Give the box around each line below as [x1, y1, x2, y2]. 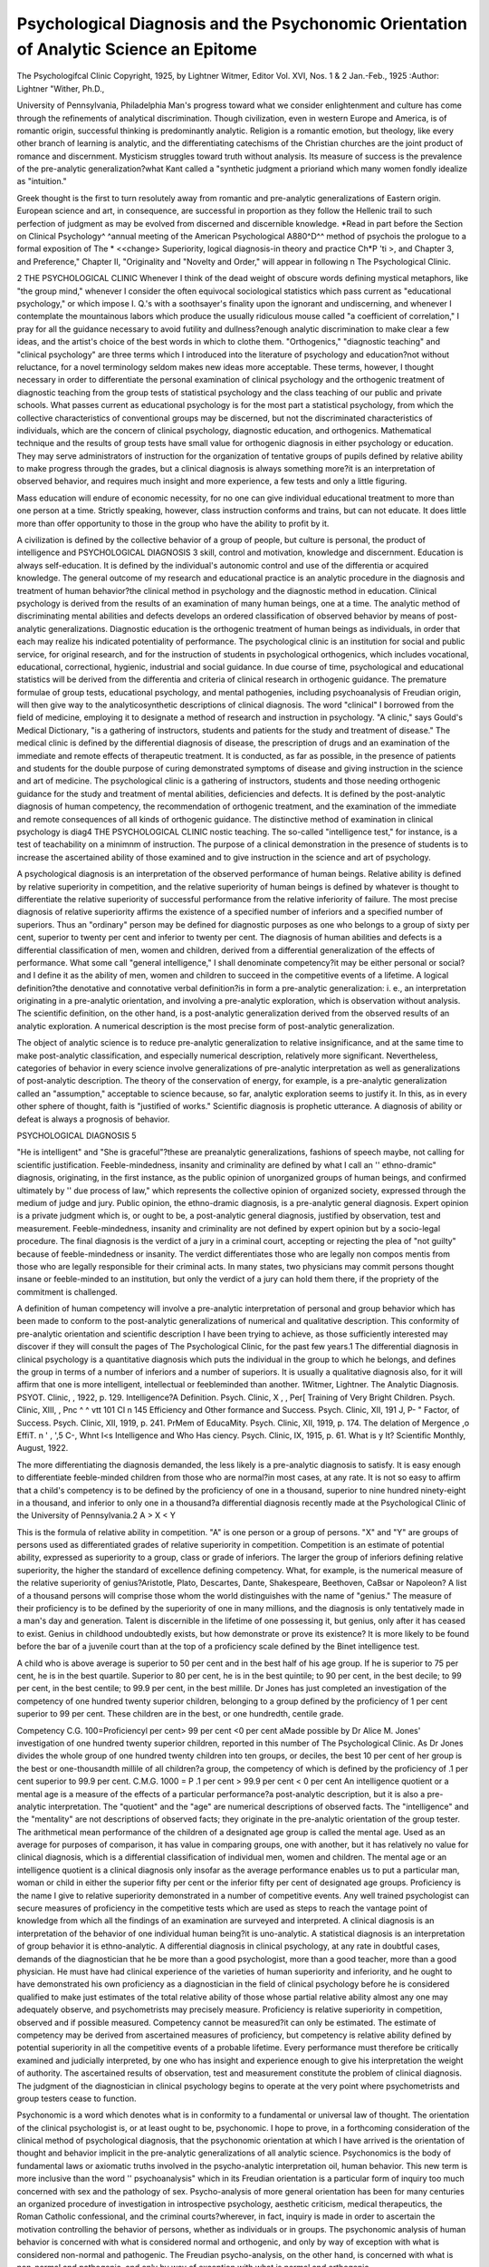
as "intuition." [16, 176, 67, 187]
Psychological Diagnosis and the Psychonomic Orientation [16, 14, 468, 34]
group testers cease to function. [16, 2093, 137, 2104]
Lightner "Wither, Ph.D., [16, 83, 105, 94]
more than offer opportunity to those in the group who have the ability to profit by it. [16, 518, 330, 529]
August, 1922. [16, 1443, 69, 1454]
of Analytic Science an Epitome [16, 39, 257, 59]
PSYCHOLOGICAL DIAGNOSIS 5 [16, 1130, 137, 1141]
